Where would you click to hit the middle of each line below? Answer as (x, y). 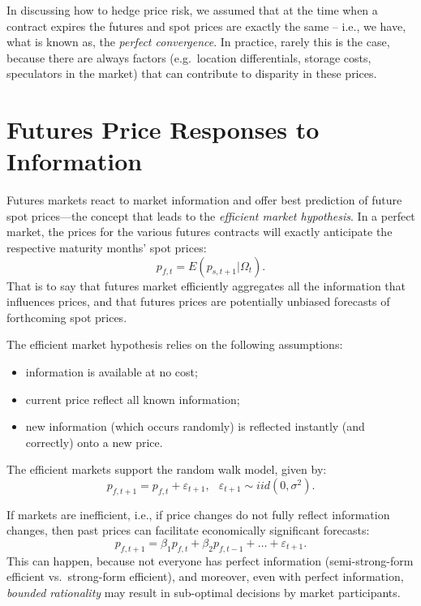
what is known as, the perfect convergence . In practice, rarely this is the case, (198, 42)
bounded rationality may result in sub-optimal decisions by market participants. (204, 592)
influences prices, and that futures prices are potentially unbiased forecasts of (198, 301)
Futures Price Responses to (163, 129)
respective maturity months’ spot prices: (107, 248)
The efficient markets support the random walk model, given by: (167, 469)
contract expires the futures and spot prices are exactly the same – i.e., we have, (206, 26)
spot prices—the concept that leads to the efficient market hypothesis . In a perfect (211, 215)
